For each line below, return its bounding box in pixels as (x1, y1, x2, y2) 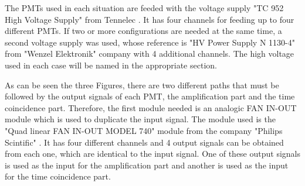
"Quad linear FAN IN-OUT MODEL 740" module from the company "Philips (5, 124, 283, 136)
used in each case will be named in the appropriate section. (5, 58, 217, 71)
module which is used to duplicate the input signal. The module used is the (5, 113, 276, 125)
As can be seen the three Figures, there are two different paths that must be (5, 78, 279, 91)
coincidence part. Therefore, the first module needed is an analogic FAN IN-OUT (5, 101, 297, 113)
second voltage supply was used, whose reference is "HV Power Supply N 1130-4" (5, 36, 295, 48)
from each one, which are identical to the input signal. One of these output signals (5, 147, 300, 160)
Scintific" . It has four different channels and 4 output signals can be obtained (5, 136, 284, 148)
